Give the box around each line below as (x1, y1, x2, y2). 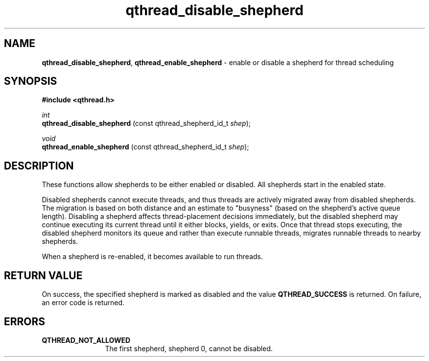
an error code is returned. (42, 298, 125, 307)
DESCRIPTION (4, 159, 74, 172)
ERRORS (4, 315, 46, 328)
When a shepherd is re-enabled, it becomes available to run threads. (42, 252, 263, 261)
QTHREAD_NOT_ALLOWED (42, 336, 131, 344)
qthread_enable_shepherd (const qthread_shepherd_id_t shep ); (42, 143, 249, 151)
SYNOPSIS (4, 75, 57, 88)
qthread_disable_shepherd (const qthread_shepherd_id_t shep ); (42, 119, 251, 128)
